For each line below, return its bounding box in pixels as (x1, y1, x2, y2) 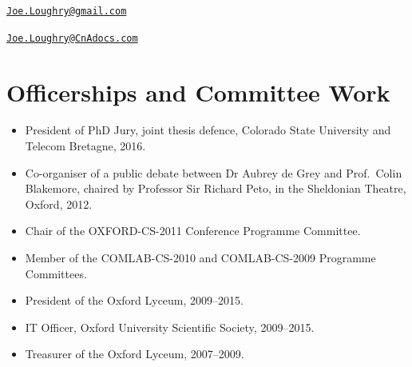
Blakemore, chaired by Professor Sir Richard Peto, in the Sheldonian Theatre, (25, 180, 406, 197)
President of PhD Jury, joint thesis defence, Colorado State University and (25, 122, 391, 138)
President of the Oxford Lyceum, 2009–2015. (25, 292, 244, 309)
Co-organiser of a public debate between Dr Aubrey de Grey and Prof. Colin (25, 164, 402, 181)
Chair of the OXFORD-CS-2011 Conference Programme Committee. (25, 222, 361, 239)
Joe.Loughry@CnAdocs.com (6, 32, 138, 44)
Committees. (25, 265, 87, 281)
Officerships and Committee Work (6, 75, 390, 108)
